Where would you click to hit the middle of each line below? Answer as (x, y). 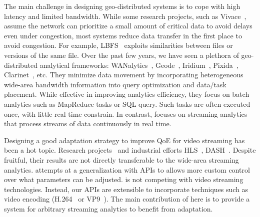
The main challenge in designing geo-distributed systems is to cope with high (122, 6)
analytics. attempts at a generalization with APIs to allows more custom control (127, 169)
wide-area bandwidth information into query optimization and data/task (115, 84)
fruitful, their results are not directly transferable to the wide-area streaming (121, 159)
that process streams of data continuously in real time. (88, 123)
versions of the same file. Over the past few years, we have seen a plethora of (121, 55)
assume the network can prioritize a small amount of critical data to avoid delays (128, 26)
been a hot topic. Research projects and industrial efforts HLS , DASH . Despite (130, 150)
